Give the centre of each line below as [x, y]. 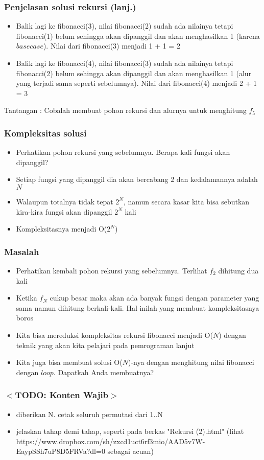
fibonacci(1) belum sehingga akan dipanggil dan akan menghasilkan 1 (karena [138, 36]
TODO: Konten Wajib [62, 395]
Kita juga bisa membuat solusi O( [69, 362]
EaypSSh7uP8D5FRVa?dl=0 [61, 451]
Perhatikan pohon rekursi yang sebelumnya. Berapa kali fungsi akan [123, 152]
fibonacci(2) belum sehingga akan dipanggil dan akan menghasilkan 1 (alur [134, 73]
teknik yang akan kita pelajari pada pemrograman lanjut [105, 345]
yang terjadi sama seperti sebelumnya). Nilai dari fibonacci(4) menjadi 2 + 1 [137, 83]
